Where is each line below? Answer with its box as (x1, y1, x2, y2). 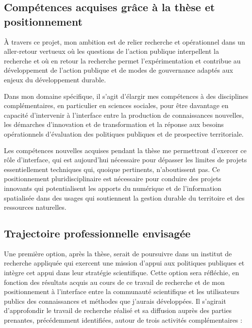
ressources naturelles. (4, 202, 67, 212)
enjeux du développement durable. (4, 74, 106, 84)
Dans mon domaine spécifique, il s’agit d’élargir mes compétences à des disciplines (4, 91, 249, 101)
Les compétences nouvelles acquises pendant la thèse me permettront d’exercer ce (4, 145, 247, 155)
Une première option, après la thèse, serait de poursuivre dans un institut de (4, 248, 232, 258)
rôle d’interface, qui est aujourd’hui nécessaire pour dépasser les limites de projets (4, 155, 247, 165)
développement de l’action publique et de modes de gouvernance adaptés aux (4, 65, 233, 75)
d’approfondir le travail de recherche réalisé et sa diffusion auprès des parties (4, 305, 232, 315)
